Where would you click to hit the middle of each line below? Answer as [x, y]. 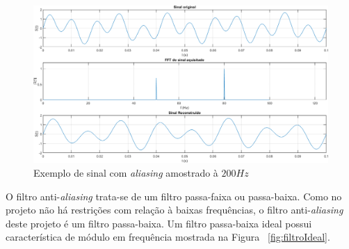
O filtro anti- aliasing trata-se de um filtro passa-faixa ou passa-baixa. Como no [174, 196]
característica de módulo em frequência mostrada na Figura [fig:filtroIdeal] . [168, 237]
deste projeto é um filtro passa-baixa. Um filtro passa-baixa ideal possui [159, 223]
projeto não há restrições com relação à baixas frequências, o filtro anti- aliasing [174, 210]
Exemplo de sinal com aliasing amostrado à [126, 173]
